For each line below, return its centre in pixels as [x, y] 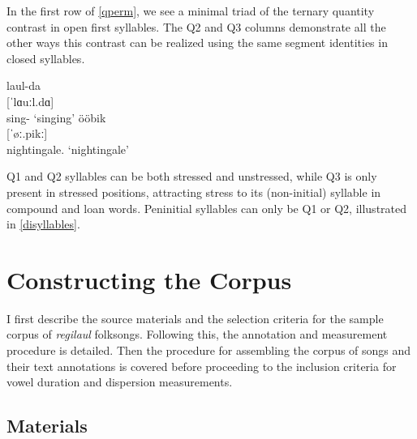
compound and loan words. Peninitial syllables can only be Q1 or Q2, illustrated [207, 208]
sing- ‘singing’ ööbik [56, 117]
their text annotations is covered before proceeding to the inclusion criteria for [202, 366]
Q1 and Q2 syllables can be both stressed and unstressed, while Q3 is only [192, 176]
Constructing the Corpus [149, 279]
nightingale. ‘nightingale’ [68, 149]
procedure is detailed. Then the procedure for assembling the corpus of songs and [209, 350]
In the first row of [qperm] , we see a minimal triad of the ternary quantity [191, 11]
